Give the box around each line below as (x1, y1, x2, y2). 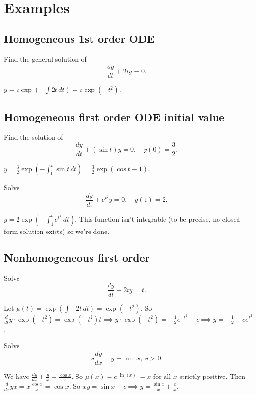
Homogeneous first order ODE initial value (4, 109, 225, 124)
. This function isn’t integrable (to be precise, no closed (75, 214, 240, 224)
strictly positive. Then (179, 371, 245, 381)
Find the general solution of (4, 54, 87, 64)
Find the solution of (4, 132, 63, 142)
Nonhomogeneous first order (4, 250, 150, 265)
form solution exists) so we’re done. (4, 226, 110, 236)
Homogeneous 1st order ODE (4, 31, 155, 46)
